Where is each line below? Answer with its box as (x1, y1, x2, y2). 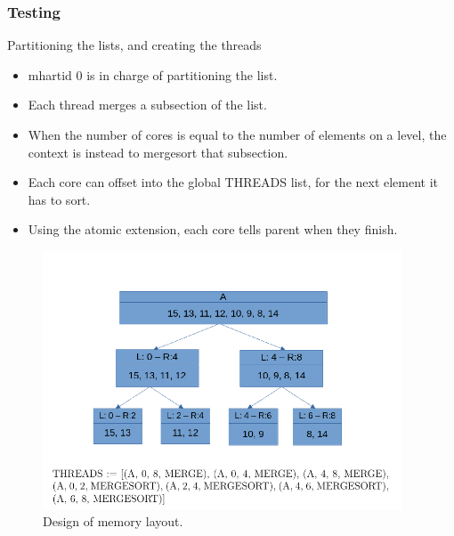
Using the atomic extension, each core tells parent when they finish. (28, 220, 398, 239)
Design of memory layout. (43, 512, 183, 531)
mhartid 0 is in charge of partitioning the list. (28, 65, 278, 84)
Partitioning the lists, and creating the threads (7, 36, 262, 54)
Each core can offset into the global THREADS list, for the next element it (28, 173, 439, 191)
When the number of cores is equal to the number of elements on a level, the (28, 126, 447, 143)
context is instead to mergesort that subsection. (28, 142, 288, 161)
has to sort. (28, 190, 91, 208)
